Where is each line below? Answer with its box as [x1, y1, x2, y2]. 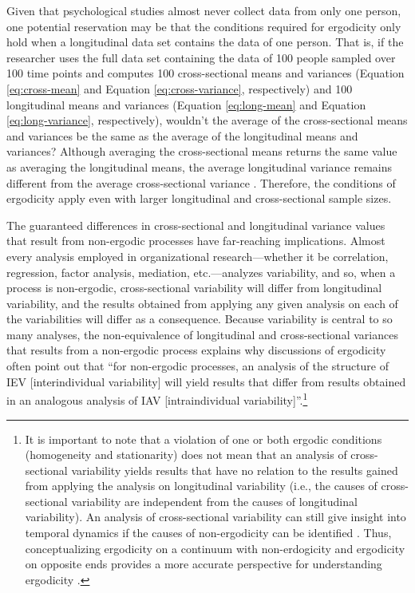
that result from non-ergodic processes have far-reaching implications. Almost [6, 232, 385, 249]
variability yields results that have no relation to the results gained [71, 461, 398, 478]
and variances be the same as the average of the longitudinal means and [6, 127, 358, 144]
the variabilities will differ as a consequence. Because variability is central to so [6, 310, 393, 327]
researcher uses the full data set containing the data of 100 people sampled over [6, 49, 396, 65]
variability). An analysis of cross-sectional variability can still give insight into [25, 508, 406, 525]
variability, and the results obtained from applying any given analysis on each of [6, 295, 398, 311]
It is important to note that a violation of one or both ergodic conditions [25, 430, 382, 447]
